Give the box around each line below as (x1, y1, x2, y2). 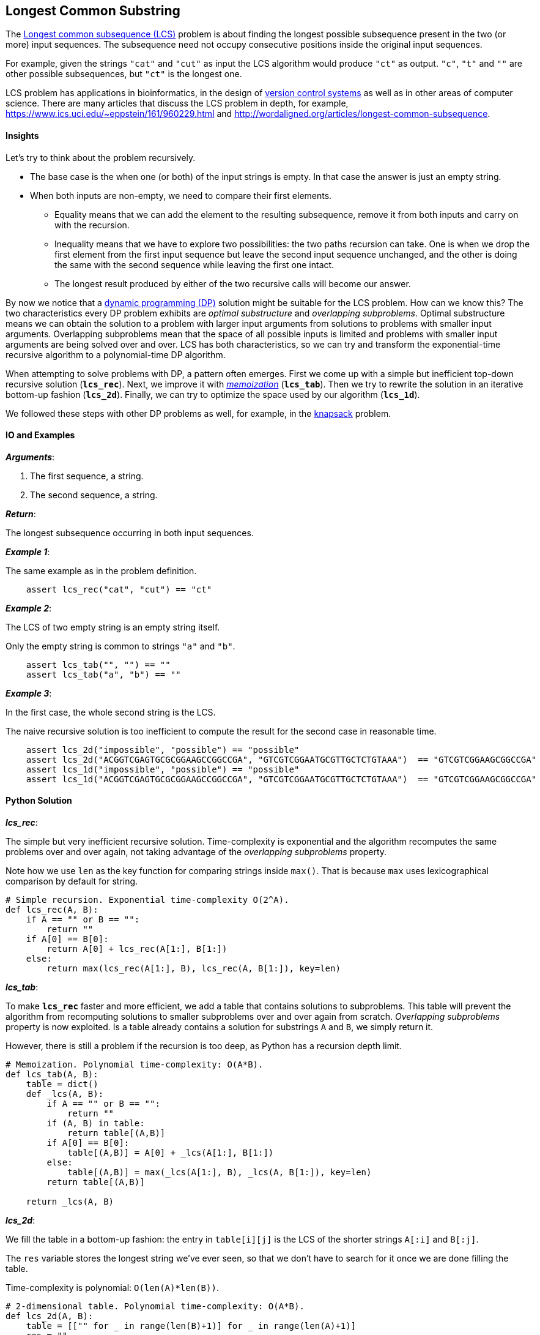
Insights (6, 130, 39, 141)
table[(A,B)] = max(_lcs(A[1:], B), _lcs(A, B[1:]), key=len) (67, 1167, 372, 1178)
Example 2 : (6, 602, 52, 613)
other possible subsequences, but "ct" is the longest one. (6, 69, 242, 80)
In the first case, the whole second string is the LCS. (6, 706, 216, 717)
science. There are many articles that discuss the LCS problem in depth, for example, (6, 98, 349, 109)
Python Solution (6, 795, 72, 806)
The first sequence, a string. (30, 470, 144, 481)
